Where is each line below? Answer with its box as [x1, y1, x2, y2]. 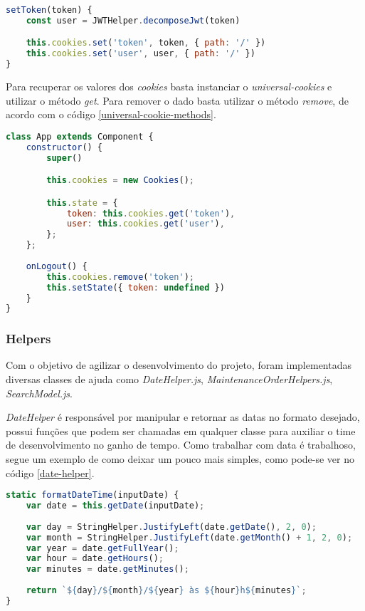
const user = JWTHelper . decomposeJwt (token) [26, 15, 240, 26]
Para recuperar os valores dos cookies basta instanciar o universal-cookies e [6, 79, 332, 94]
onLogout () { [26, 261, 88, 271]
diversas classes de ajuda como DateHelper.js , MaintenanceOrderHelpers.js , [6, 372, 333, 387]
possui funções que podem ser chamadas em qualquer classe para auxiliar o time [6, 423, 356, 438]
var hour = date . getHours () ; [26, 553, 164, 564]
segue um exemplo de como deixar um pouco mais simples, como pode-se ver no [6, 451, 354, 466]
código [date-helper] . [6, 465, 95, 480]
